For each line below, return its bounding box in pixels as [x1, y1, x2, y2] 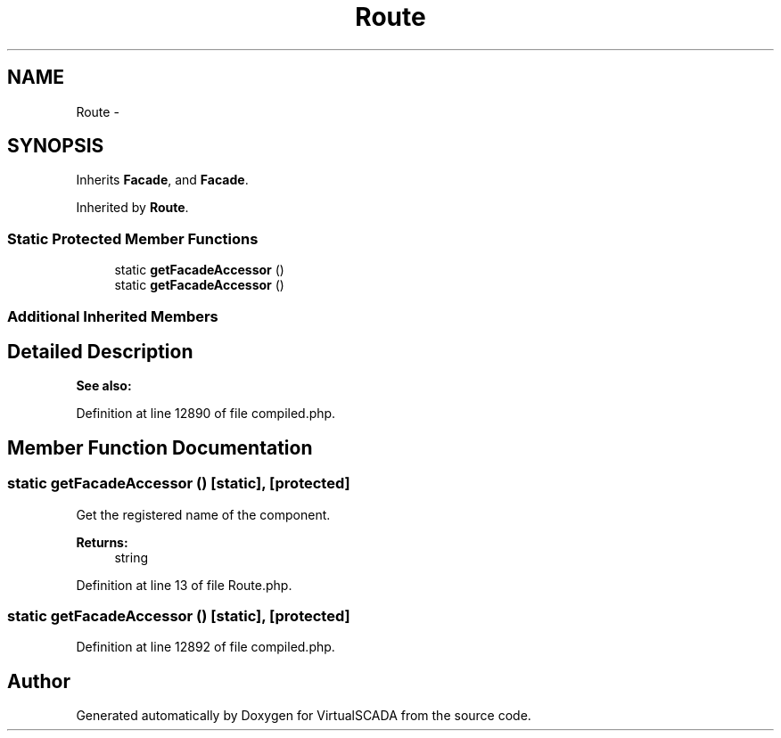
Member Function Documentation [7, 436, 313, 459]
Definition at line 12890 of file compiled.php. [76, 406, 336, 422]
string [114, 549, 149, 565]
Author [7, 669, 70, 693]
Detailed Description [7, 340, 193, 363]
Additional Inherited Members [7, 307, 218, 325]
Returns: [76, 534, 128, 550]
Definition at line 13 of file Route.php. [76, 577, 292, 593]
